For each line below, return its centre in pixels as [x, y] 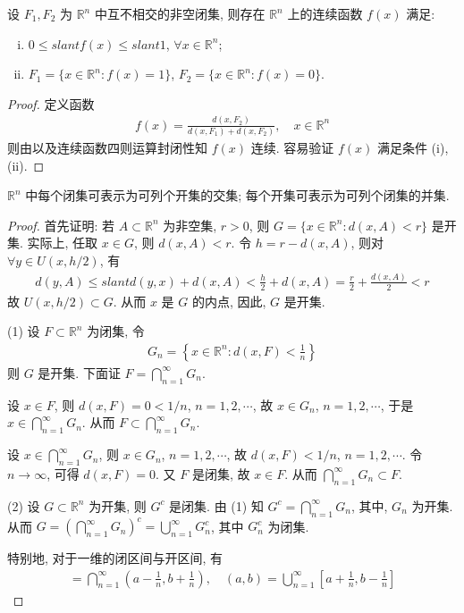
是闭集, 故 [221, 473]
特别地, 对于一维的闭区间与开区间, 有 [115, 558]
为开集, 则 [118, 505]
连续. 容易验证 [292, 148]
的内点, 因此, [229, 301]
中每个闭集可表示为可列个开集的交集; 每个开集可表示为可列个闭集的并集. [237, 195]
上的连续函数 [325, 13]
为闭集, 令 [116, 331]
